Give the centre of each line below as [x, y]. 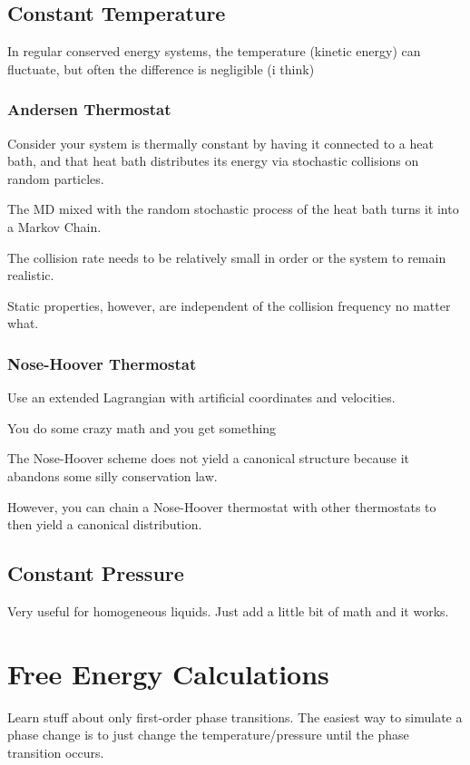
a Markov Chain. [54, 226]
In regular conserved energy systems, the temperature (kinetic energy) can [214, 51]
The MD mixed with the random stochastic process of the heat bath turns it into [233, 209]
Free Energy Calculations [168, 673]
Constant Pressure [96, 573]
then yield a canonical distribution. [105, 524]
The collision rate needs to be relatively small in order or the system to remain [227, 257]
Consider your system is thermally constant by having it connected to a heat [220, 143]
